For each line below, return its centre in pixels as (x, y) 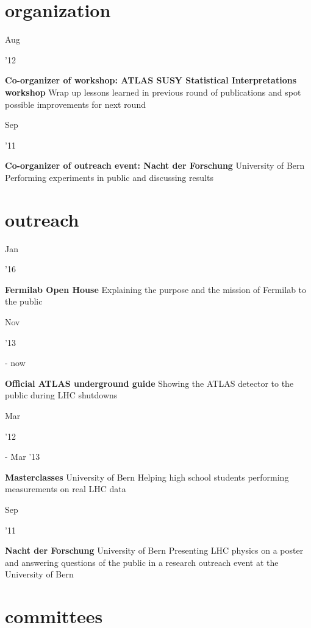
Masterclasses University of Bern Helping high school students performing (147, 477)
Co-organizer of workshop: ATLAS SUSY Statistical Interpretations (151, 80)
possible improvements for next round (75, 104)
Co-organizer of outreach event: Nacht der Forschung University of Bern (155, 165)
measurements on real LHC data (66, 489)
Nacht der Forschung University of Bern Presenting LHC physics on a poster (154, 550)
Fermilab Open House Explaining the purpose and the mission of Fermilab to (156, 289)
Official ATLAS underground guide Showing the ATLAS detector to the (149, 383)
